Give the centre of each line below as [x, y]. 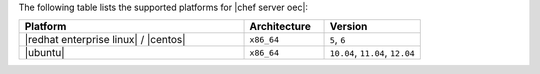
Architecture [280, 27]
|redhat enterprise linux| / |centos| [105, 40]
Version [348, 27]
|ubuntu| [44, 53]
